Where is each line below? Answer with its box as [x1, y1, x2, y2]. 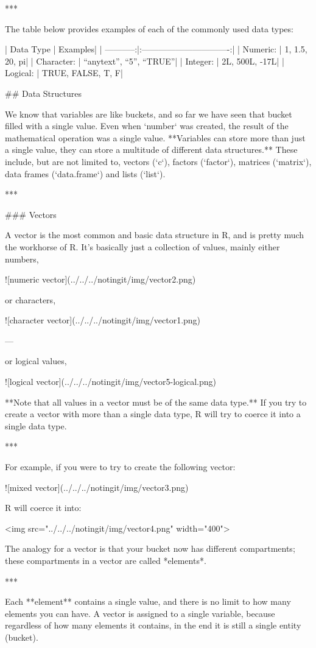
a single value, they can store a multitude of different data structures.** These [5, 143, 298, 156]
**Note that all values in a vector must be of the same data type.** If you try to [5, 395, 307, 408]
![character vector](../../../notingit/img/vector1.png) [5, 314, 201, 326]
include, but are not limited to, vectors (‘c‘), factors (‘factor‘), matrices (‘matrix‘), [5, 155, 312, 167]
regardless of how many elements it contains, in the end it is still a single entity [5, 619, 301, 632]
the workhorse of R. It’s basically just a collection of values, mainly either [5, 240, 280, 253]
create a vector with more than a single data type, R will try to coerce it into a [5, 407, 301, 420]
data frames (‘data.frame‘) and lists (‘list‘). [5, 167, 166, 180]
